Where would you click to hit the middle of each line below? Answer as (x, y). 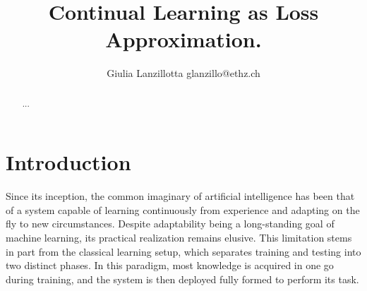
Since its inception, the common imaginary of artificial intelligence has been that (180, 196)
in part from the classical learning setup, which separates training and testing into (183, 251)
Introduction (68, 162)
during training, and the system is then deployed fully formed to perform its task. (182, 279)
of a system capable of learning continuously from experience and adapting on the (183, 209)
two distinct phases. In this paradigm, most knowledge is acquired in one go (170, 265)
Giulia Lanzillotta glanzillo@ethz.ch (183, 73)
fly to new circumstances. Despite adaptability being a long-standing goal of (170, 224)
